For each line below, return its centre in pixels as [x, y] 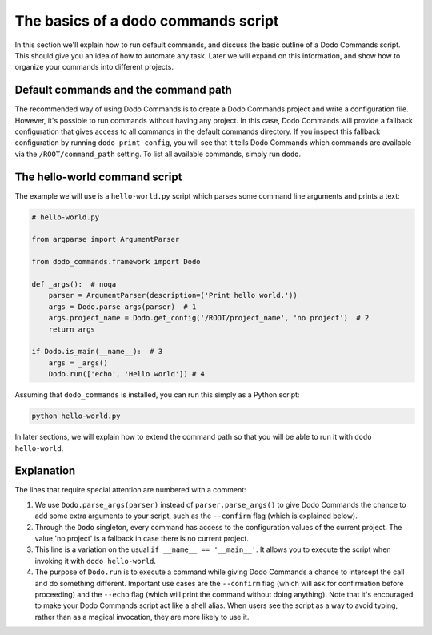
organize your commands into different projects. [94, 67]
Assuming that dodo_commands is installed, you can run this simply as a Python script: [157, 395]
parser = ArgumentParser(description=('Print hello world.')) [173, 295]
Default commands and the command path [123, 90]
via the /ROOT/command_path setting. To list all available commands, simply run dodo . [158, 154]
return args [72, 329]
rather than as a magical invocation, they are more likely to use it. [142, 617]
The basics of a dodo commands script [147, 21]
